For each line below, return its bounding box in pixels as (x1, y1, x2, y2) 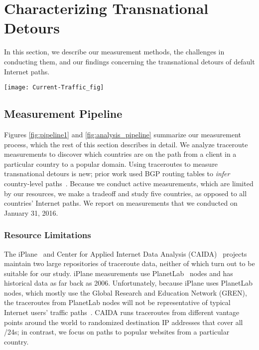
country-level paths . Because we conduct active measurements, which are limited (4, 178, 254, 188)
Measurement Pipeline (4, 106, 123, 121)
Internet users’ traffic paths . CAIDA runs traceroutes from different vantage (4, 307, 240, 318)
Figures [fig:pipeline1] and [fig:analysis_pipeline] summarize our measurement (4, 129, 242, 139)
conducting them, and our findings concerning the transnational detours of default (4, 56, 255, 66)
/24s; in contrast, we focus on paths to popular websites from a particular (4, 327, 230, 337)
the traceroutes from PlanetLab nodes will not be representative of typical (4, 297, 231, 308)
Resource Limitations (4, 229, 91, 241)
